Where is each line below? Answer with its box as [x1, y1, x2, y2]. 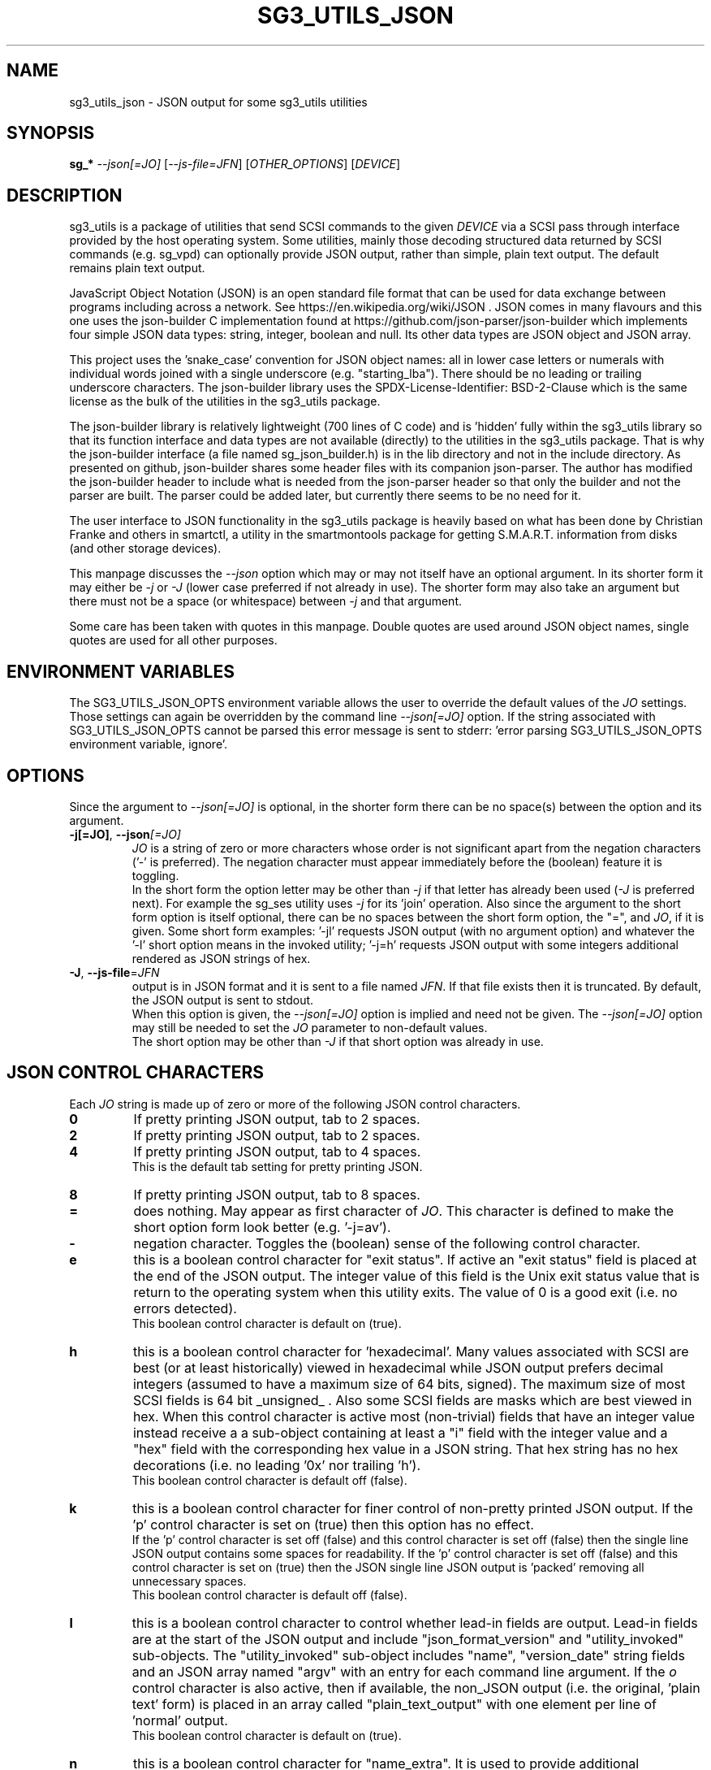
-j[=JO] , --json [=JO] [69, 826, 181, 841]
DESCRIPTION [6, 184, 123, 206]
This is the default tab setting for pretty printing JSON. [131, 1159, 423, 1173]
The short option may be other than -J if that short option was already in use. [131, 1034, 544, 1048]
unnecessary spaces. [131, 1573, 247, 1588]
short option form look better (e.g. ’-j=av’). [133, 1218, 391, 1235]
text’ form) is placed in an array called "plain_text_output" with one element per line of [131, 1695, 657, 1712]
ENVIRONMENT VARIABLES [6, 661, 235, 682]
